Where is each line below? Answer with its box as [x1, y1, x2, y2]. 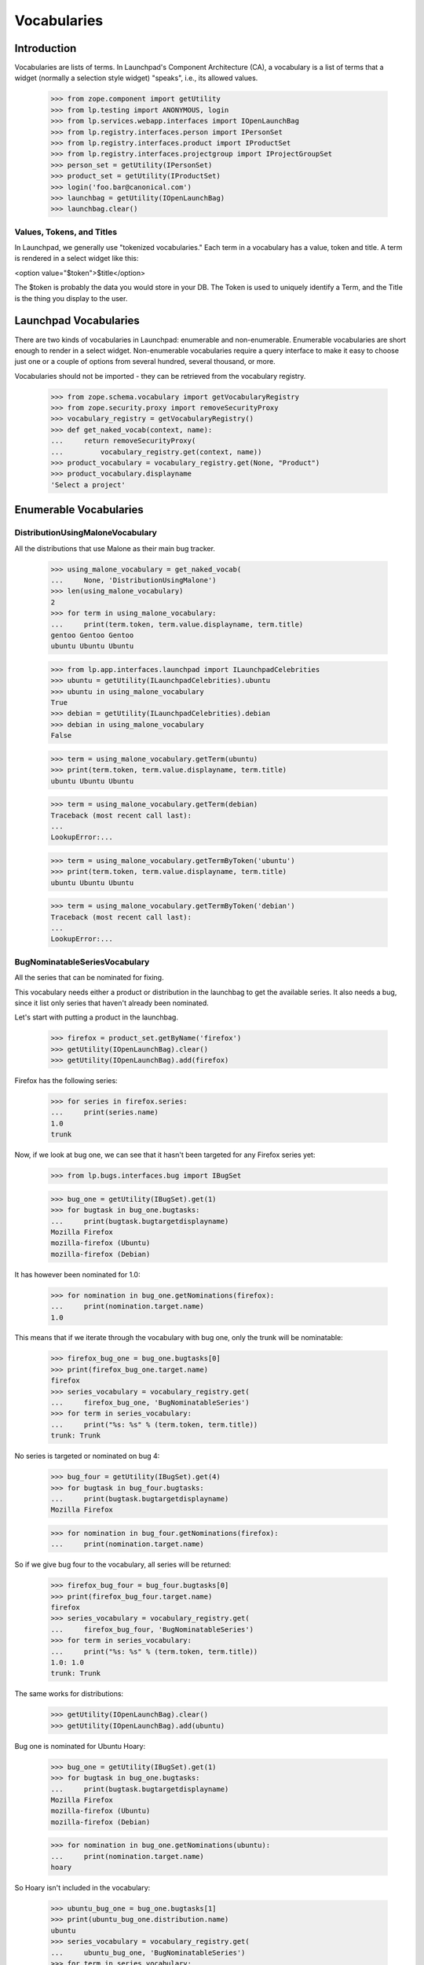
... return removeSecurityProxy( [50, 436, 196, 446]
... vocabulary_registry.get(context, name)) [50, 447, 262, 456]
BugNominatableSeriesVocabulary [14, 956, 150, 967]
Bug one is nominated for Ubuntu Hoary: [14, 1741, 145, 1750]
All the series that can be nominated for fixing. [14, 973, 164, 982]
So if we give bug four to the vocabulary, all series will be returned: [14, 1560, 232, 1570]
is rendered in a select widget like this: [14, 254, 139, 263]
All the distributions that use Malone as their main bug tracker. [14, 543, 216, 553]
